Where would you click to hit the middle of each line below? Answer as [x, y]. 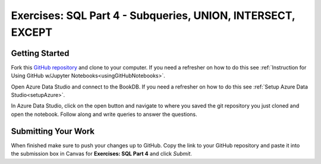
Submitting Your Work [53, 131]
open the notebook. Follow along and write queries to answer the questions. [104, 114]
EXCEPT [32, 32]
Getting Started [40, 53]
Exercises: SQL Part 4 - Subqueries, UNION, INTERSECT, [153, 15]
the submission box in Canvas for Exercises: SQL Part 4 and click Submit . [102, 154]
